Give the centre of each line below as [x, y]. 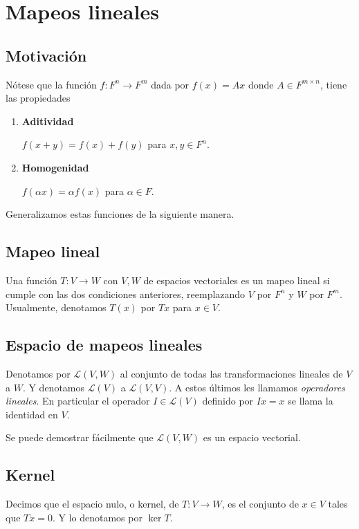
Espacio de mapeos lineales [104, 345]
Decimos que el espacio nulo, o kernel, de [92, 504]
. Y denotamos [54, 387]
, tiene [334, 84]
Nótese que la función [51, 84]
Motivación [46, 55]
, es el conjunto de [260, 504]
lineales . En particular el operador [78, 401]
